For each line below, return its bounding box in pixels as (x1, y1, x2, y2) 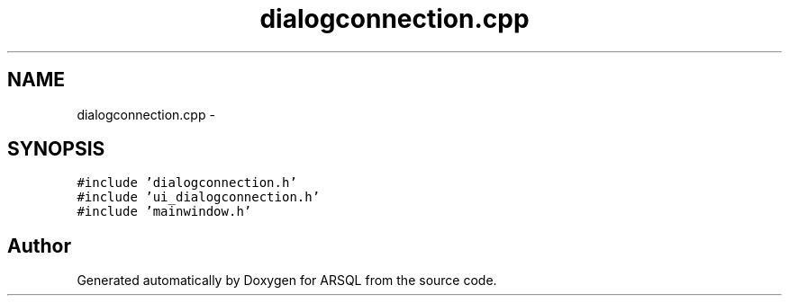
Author (7, 234, 71, 257)
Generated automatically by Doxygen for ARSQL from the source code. (77, 272, 497, 289)
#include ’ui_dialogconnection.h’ (77, 190, 321, 205)
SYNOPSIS (7, 138, 105, 161)
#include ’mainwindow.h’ (77, 204, 252, 219)
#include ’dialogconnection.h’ (77, 175, 297, 191)
